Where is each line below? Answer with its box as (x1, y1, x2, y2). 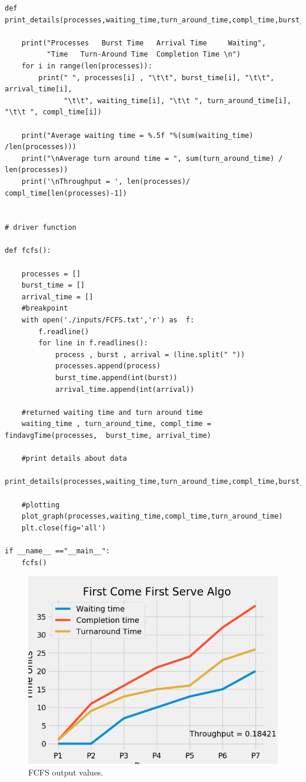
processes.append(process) (55, 362, 161, 371)
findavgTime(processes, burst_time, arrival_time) (5, 431, 211, 440)
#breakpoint (21, 304, 68, 313)
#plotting (21, 500, 60, 509)
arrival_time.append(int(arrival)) (55, 385, 195, 394)
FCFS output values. (28, 765, 104, 778)
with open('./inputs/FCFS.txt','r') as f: (21, 316, 195, 325)
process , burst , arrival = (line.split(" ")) (55, 350, 245, 359)
